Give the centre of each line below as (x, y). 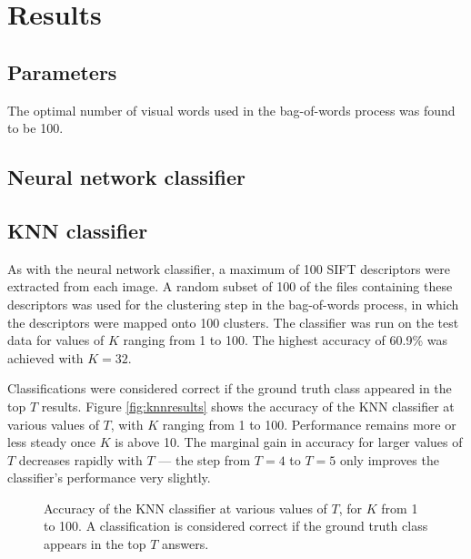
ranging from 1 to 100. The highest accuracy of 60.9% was (285, 340)
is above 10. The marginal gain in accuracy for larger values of (289, 442)
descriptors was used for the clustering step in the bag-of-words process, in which (233, 304)
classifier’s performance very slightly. (109, 478)
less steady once (52, 442)
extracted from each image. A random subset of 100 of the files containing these (230, 286)
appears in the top (95, 544)
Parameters (62, 71)
